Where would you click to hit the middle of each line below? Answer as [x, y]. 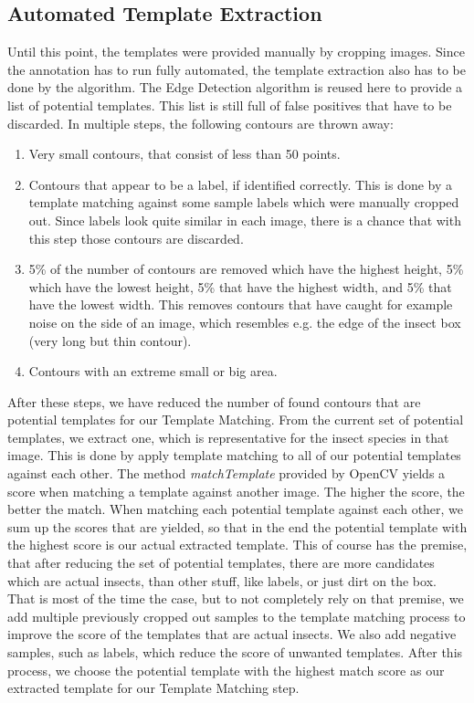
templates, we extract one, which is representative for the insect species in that [228, 437]
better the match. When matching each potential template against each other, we [236, 509]
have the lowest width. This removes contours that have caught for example [241, 304]
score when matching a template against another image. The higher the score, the [236, 491]
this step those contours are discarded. [136, 238]
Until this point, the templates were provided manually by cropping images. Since [236, 52]
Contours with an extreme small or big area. [153, 371]
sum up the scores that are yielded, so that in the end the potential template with [237, 526]
